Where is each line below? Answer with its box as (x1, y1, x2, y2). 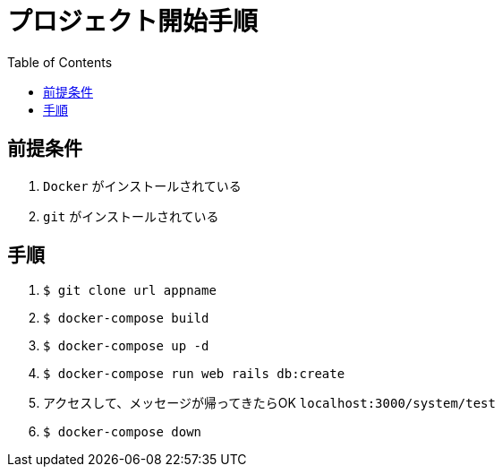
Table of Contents (7, 54, 113, 70)
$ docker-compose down (43, 425, 202, 440)
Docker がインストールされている (43, 177, 242, 194)
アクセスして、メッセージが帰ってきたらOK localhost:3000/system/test (43, 395, 496, 411)
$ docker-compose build (43, 311, 209, 326)
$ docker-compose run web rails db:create (43, 366, 345, 382)
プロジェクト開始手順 (7, 6, 259, 37)
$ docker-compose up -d (43, 339, 209, 354)
